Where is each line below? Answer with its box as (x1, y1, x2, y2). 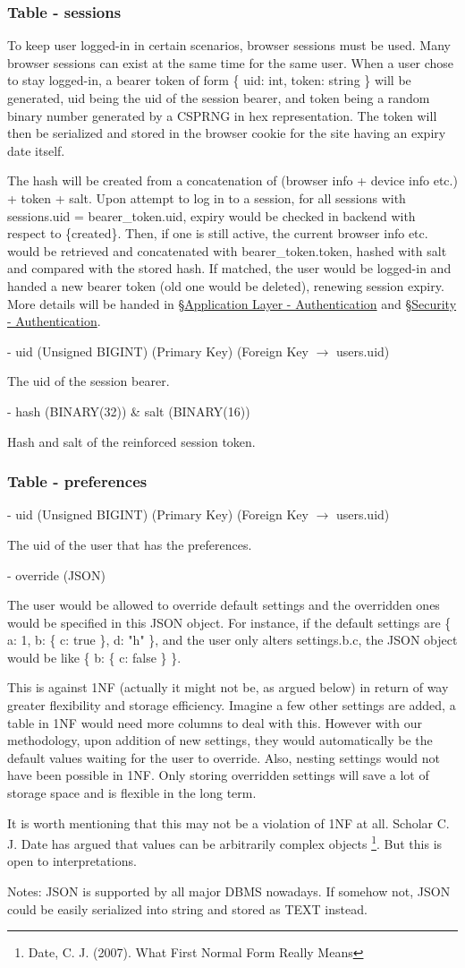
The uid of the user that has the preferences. (7, 535, 252, 553)
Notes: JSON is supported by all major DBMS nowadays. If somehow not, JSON (7, 882, 451, 901)
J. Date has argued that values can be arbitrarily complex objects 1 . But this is (7, 832, 443, 852)
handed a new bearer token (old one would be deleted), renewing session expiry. (7, 276, 444, 295)
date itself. (7, 141, 65, 159)
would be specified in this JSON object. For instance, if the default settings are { (7, 612, 452, 631)
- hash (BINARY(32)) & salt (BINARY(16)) (7, 401, 250, 420)
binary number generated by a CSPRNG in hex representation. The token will (7, 106, 437, 124)
